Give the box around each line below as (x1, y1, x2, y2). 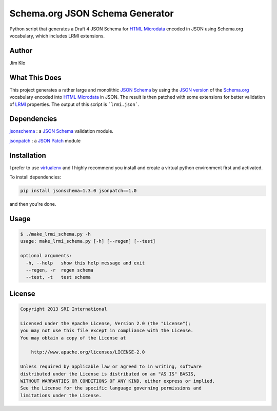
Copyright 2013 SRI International (20, 306, 107, 312)
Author (9, 46, 33, 55)
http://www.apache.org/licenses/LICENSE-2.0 (31, 349, 145, 355)
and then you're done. (9, 201, 56, 207)
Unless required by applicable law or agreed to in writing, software (20, 364, 202, 370)
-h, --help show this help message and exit (26, 260, 145, 266)
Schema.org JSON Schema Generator (9, 8, 174, 19)
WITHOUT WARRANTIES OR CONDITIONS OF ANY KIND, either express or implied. (20, 378, 215, 384)
